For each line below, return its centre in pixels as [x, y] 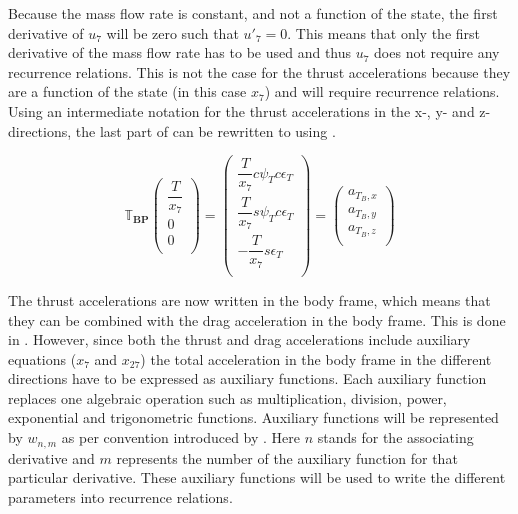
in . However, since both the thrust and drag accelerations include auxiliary [239, 339]
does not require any [437, 52]
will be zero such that [172, 32]
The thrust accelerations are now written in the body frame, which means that [249, 299]
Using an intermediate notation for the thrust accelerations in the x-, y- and [241, 110]
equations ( [42, 358]
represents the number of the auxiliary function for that [287, 457]
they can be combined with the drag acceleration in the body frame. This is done [257, 319]
